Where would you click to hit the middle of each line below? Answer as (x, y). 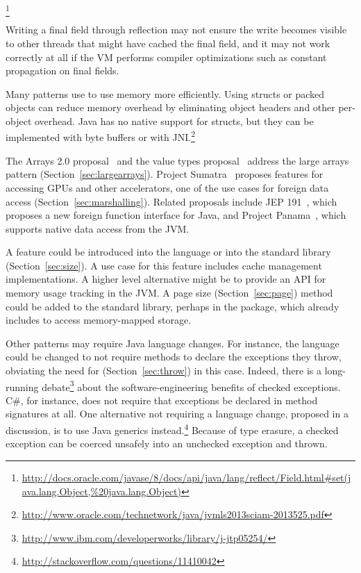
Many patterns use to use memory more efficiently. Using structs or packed (165, 93)
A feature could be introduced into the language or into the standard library (168, 252)
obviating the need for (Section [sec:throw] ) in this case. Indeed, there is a (164, 371)
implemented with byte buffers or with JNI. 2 (100, 136)
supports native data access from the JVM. (98, 228)
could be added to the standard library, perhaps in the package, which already (173, 306)
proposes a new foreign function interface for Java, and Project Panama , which (176, 215)
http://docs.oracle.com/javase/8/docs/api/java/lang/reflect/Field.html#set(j (186, 477)
